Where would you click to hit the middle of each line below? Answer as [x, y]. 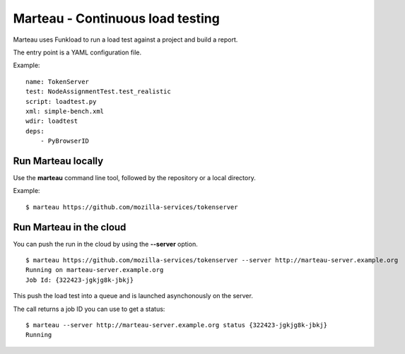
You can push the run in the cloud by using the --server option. [105, 244]
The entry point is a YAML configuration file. [77, 52]
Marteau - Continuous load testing [117, 18]
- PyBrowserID [65, 141]
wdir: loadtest [52, 121]
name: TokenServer [58, 82]
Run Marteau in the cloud [70, 227]
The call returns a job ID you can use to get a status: [89, 309]
